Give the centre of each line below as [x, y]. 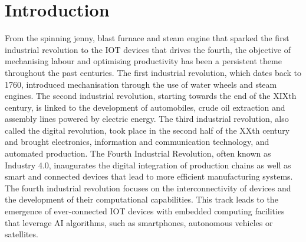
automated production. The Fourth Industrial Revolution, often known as [138, 153]
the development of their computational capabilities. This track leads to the [142, 199]
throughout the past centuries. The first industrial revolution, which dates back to [153, 72]
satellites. [22, 234]
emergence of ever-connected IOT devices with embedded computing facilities [145, 211]
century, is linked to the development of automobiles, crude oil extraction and [145, 107]
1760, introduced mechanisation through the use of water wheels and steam [141, 84]
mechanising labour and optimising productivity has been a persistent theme [143, 61]
